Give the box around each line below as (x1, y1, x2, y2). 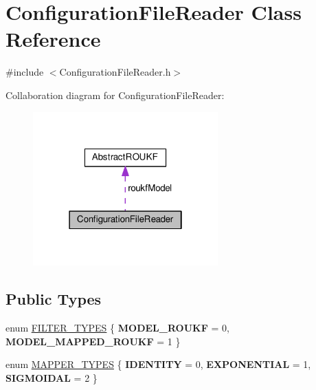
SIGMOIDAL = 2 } (5, 370, 98, 384)
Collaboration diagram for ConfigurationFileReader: (5, 87, 225, 102)
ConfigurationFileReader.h (59, 65, 171, 79)
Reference (5, 25, 101, 53)
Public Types (5, 288, 102, 310)
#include (5, 65, 44, 79)
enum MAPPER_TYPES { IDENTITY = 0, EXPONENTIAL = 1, (5, 357, 311, 371)
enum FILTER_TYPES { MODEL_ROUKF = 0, (5, 321, 229, 335)
